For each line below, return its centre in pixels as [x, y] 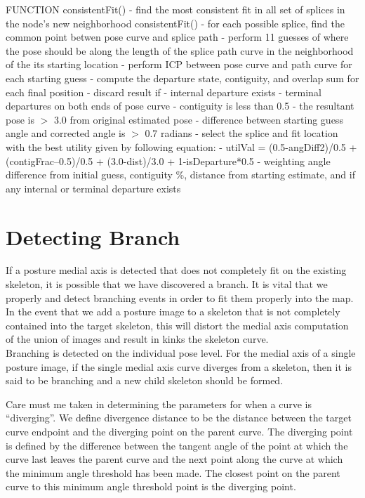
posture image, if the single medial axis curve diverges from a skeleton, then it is [179, 366]
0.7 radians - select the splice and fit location [241, 133]
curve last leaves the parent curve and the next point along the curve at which [174, 459]
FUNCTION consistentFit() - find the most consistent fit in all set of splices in [175, 9]
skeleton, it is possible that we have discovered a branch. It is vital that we [167, 284]
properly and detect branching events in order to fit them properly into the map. [180, 297]
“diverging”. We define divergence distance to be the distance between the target [179, 418]
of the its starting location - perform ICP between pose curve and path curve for [179, 64]
